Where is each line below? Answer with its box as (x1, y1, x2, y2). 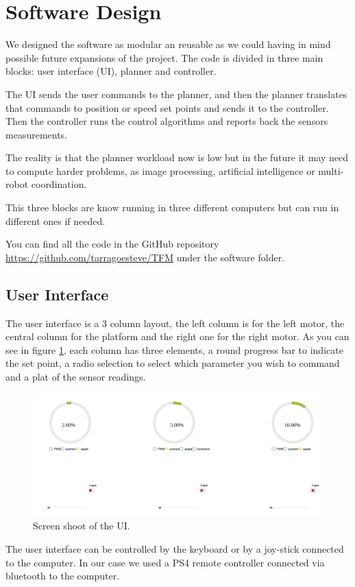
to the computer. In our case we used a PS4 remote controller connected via (5, 555, 325, 569)
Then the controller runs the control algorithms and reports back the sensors (5, 114, 328, 128)
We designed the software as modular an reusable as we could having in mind (5, 37, 331, 51)
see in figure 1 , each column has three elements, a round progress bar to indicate (5, 342, 343, 357)
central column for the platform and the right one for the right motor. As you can (5, 329, 350, 344)
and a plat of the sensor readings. (5, 370, 146, 384)
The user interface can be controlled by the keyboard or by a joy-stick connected (5, 542, 344, 556)
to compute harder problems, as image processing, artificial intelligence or (5, 163, 315, 178)
